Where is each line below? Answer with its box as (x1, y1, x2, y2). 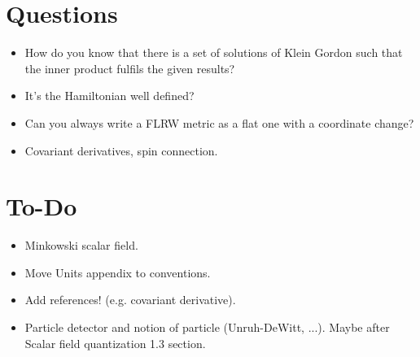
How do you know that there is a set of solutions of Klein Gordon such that (24, 44, 403, 61)
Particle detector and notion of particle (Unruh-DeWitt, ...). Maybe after (24, 319, 390, 335)
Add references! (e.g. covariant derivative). (24, 291, 236, 308)
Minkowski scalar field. (24, 237, 138, 254)
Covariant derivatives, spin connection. (24, 141, 218, 159)
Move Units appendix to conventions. (24, 263, 211, 281)
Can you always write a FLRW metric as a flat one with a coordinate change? (24, 114, 414, 131)
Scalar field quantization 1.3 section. (24, 334, 206, 351)
